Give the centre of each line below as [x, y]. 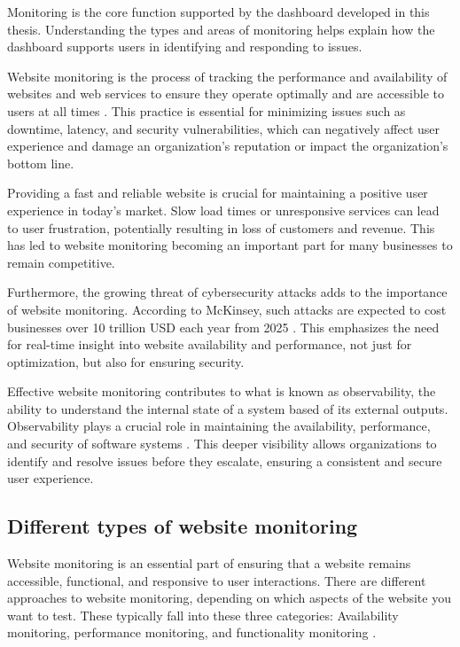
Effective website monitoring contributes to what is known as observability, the [222, 391]
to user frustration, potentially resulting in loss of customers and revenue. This [221, 227]
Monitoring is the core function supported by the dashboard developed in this [218, 12]
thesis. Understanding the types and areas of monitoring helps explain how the [221, 29]
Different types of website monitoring [183, 526]
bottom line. [41, 163]
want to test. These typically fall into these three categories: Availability [203, 615]
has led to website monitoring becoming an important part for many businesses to [230, 245]
